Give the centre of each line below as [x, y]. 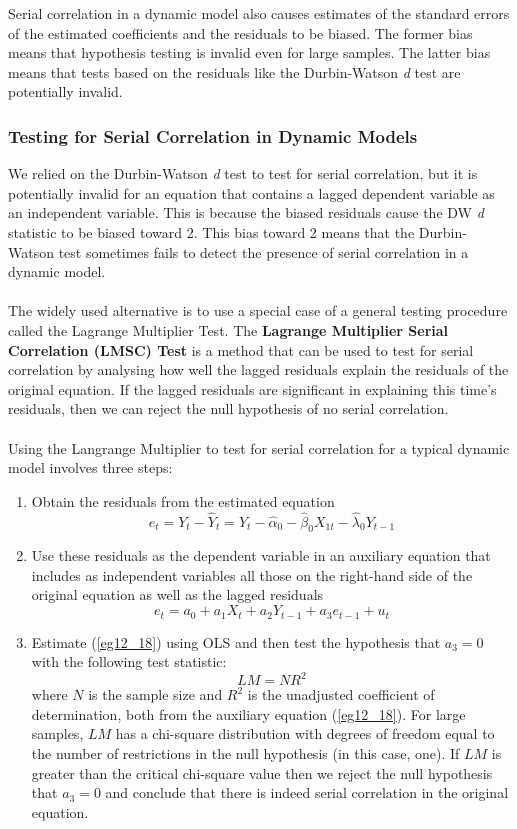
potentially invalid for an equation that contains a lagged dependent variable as [251, 192]
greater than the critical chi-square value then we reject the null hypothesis [262, 772]
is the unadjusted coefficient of [341, 694]
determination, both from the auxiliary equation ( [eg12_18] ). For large [248, 713]
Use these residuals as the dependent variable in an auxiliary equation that [261, 555]
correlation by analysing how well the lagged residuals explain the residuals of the [258, 369]
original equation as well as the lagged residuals [177, 594]
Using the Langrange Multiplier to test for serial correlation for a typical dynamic [259, 447]
